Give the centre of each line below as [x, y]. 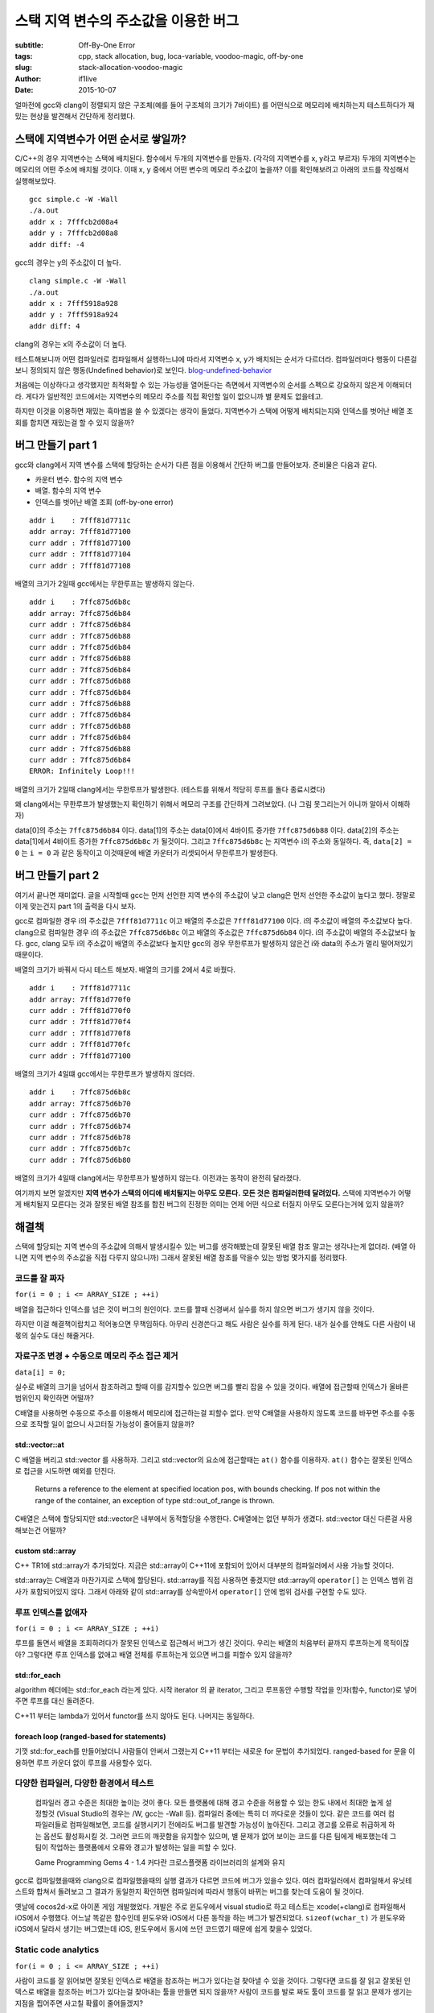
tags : [24, 56]
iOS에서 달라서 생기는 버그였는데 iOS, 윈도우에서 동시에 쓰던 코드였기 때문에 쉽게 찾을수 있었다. [164, 1929]
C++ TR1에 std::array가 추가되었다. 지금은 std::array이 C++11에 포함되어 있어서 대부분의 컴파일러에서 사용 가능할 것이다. [204, 1565]
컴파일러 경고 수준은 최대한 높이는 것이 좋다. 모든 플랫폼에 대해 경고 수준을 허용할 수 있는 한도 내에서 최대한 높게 [209, 1802]
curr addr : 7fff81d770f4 [80, 1022]
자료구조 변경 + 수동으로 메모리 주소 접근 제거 [96, 1356]
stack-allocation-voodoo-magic [131, 68]
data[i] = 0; [41, 1372]
